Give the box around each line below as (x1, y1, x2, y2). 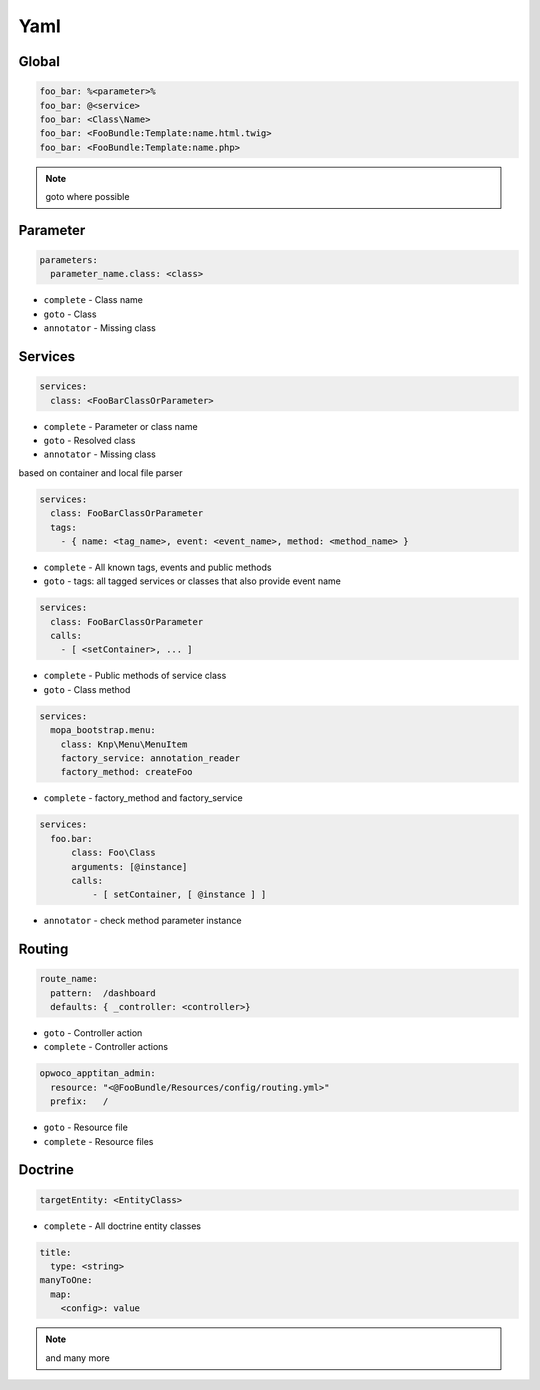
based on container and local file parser (18, 466, 183, 479)
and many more (45, 1351, 110, 1364)
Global (18, 53, 60, 70)
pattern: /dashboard (50, 987, 157, 999)
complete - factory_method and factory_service (43, 792, 244, 804)
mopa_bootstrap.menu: (50, 725, 157, 736)
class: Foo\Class (71, 847, 157, 859)
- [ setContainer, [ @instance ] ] (91, 889, 267, 900)
